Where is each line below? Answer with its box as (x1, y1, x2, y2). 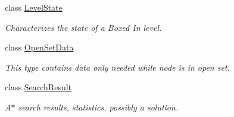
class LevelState (5, 1, 63, 13)
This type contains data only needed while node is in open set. (5, 61, 230, 73)
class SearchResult (5, 81, 72, 93)
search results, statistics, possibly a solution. (18, 100, 179, 113)
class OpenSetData (5, 41, 74, 53)
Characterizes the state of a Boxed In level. (5, 21, 162, 33)
